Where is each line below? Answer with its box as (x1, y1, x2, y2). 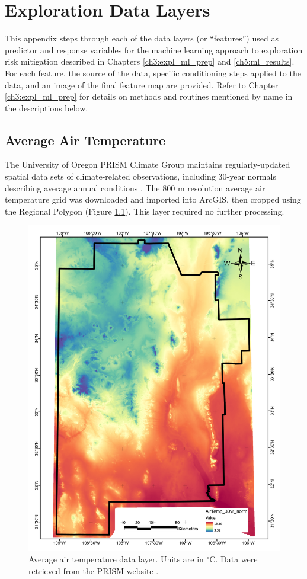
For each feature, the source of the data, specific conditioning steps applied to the (5, 66, 301, 79)
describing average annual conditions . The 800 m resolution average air (5, 181, 266, 194)
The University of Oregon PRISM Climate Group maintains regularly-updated (5, 158, 290, 171)
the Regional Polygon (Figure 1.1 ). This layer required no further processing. (5, 204, 284, 217)
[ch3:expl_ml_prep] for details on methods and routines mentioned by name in (5, 90, 293, 103)
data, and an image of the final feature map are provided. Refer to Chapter (5, 78, 279, 91)
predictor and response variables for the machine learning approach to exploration (5, 43, 303, 56)
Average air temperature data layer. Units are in (28, 552, 204, 565)
